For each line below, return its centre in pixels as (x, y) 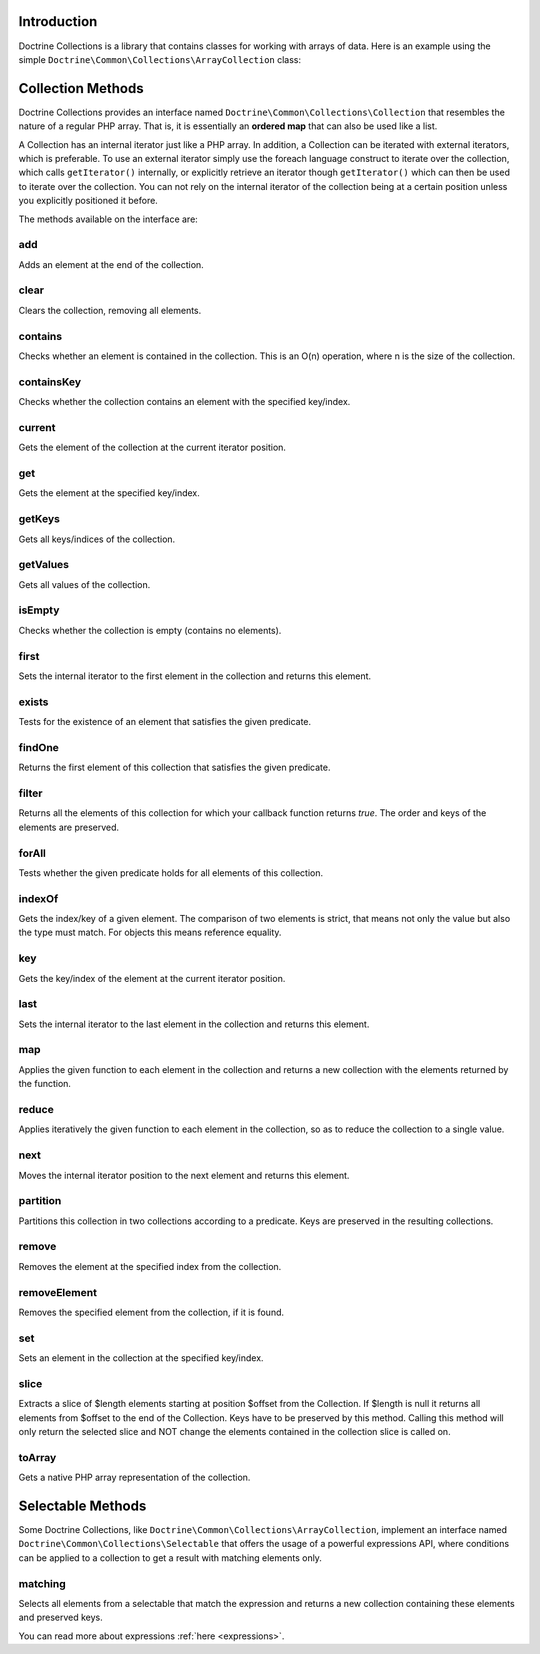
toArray (37, 1457)
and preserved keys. (61, 1617)
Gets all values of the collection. (84, 584)
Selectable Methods (82, 1505)
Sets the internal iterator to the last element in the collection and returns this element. (194, 1024)
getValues (44, 565)
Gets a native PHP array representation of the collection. (134, 1477)
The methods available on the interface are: (108, 219)
